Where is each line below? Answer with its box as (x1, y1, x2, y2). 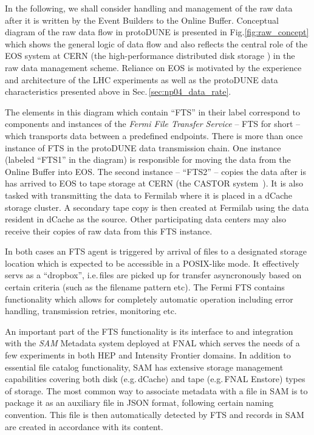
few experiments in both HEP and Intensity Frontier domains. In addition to (5, 349, 291, 361)
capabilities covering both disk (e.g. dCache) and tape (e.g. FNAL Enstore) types (5, 372, 305, 385)
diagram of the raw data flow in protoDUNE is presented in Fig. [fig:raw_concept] (5, 26, 309, 38)
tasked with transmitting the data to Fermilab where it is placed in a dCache (5, 188, 293, 201)
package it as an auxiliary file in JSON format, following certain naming (5, 396, 274, 409)
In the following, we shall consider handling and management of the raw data (5, 2, 293, 14)
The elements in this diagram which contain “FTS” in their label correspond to (5, 105, 300, 118)
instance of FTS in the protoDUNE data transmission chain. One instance (5, 141, 281, 154)
